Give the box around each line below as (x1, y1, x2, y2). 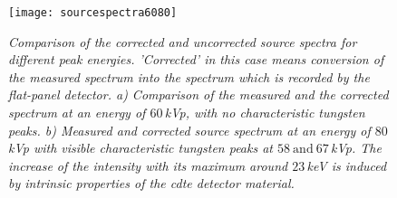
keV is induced (306, 156, 387, 174)
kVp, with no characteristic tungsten (164, 103, 365, 122)
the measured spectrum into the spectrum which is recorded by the (8, 67, 370, 86)
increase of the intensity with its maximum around (8, 156, 288, 174)
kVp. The (331, 138, 382, 157)
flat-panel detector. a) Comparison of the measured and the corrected (8, 85, 389, 104)
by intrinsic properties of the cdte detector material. (8, 174, 295, 193)
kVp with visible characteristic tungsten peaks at (8, 138, 273, 157)
